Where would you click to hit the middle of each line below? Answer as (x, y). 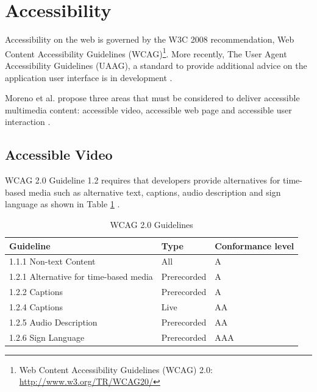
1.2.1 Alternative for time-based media (81, 276)
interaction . (28, 122)
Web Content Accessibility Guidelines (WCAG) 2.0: (116, 369)
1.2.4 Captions (36, 306)
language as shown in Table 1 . (62, 204)
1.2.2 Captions (36, 292)
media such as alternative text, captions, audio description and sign (155, 192)
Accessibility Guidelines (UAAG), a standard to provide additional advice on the (156, 65)
